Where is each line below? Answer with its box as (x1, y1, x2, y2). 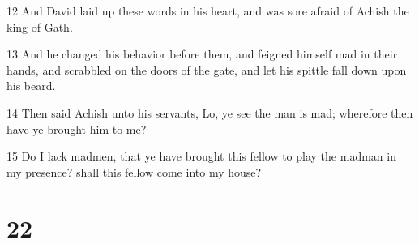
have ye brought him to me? (6, 120, 147, 137)
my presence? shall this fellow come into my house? (6, 163, 262, 180)
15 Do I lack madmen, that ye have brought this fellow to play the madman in (6, 148, 396, 165)
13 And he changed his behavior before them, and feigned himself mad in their (6, 45, 398, 62)
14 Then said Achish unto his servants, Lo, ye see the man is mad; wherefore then (6, 104, 413, 121)
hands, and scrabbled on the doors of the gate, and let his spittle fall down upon (6, 61, 407, 78)
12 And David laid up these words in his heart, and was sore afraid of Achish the (6, 2, 409, 19)
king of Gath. (6, 18, 73, 35)
